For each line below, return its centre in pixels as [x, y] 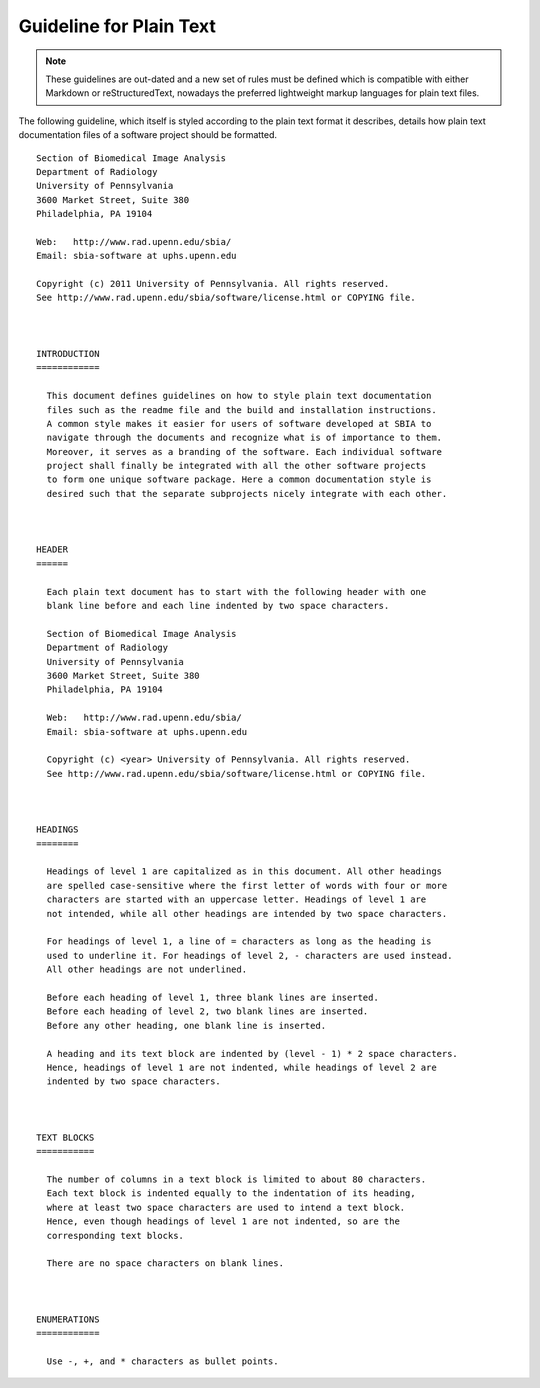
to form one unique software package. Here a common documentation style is [239, 479]
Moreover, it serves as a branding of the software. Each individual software [244, 451]
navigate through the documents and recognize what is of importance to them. [244, 438]
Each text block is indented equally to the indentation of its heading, [231, 1193]
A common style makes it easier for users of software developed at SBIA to [239, 423]
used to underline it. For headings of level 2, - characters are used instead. [249, 955]
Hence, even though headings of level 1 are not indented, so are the [223, 1221]
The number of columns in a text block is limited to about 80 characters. [236, 1179]
